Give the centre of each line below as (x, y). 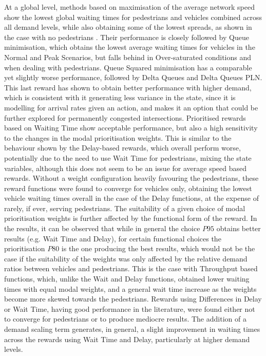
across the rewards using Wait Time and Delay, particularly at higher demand (127, 339)
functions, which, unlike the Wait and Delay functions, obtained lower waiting (127, 279)
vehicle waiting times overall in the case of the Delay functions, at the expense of (131, 198)
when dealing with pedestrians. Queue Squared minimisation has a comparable (128, 67)
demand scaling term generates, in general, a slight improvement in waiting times (132, 329)
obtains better (239, 228)
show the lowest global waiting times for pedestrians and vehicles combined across (133, 17)
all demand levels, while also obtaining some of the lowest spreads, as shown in (128, 27)
